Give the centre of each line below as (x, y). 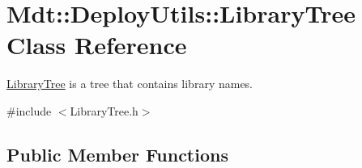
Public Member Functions (117, 154)
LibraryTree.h (104, 110)
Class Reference (97, 45)
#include (29, 110)
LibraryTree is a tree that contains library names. (130, 84)
